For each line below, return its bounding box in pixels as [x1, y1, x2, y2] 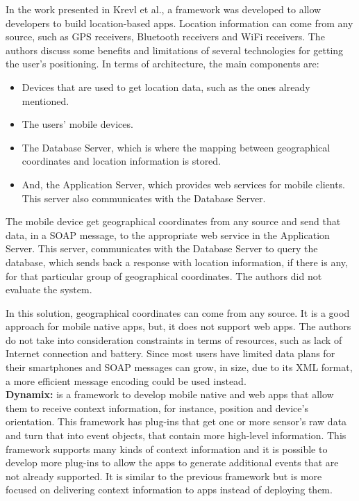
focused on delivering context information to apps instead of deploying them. [6, 482, 333, 497]
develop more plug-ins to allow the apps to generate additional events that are [6, 455, 339, 470]
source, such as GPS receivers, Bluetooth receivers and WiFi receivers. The [6, 29, 325, 44]
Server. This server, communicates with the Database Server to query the [6, 241, 318, 256]
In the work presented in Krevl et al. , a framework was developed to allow [6, 2, 322, 16]
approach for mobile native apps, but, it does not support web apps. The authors [6, 319, 351, 334]
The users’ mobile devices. [22, 117, 133, 131]
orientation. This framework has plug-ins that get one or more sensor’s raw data [6, 414, 347, 429]
